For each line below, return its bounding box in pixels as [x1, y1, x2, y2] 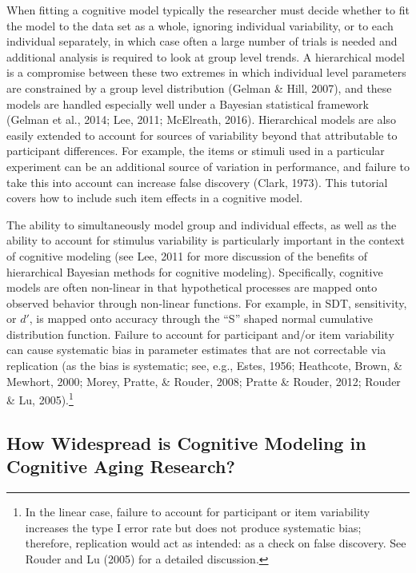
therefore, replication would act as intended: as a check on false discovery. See [25, 535, 406, 551]
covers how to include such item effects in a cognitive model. [6, 189, 303, 206]
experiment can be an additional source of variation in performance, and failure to [6, 157, 410, 174]
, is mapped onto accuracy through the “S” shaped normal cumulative [29, 310, 374, 327]
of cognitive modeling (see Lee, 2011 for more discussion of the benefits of [6, 247, 367, 264]
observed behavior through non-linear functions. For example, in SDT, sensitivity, [6, 294, 407, 311]
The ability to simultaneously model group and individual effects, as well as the [6, 216, 397, 233]
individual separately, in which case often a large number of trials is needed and [6, 33, 398, 50]
